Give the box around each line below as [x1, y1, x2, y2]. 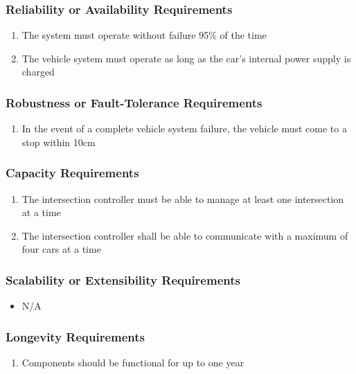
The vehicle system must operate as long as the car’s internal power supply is [21, 51, 351, 65]
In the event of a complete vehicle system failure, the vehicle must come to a [21, 121, 347, 136]
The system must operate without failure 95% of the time [21, 28, 267, 42]
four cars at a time [21, 242, 101, 256]
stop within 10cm [21, 134, 96, 149]
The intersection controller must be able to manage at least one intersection [21, 191, 344, 206]
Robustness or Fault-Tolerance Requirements [6, 93, 262, 111]
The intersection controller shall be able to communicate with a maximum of [21, 228, 348, 242]
